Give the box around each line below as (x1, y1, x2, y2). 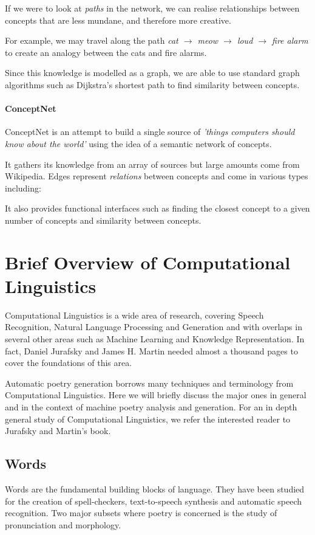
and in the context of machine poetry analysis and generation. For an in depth (5, 400, 297, 413)
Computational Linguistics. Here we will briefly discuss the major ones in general (5, 388, 307, 401)
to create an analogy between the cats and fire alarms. (5, 46, 207, 58)
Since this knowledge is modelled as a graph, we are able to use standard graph (5, 66, 300, 79)
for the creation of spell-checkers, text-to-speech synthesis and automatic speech (5, 494, 302, 507)
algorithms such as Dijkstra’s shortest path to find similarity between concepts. (5, 78, 300, 91)
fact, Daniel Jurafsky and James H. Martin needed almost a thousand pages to (5, 344, 298, 357)
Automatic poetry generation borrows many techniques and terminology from (5, 376, 294, 389)
